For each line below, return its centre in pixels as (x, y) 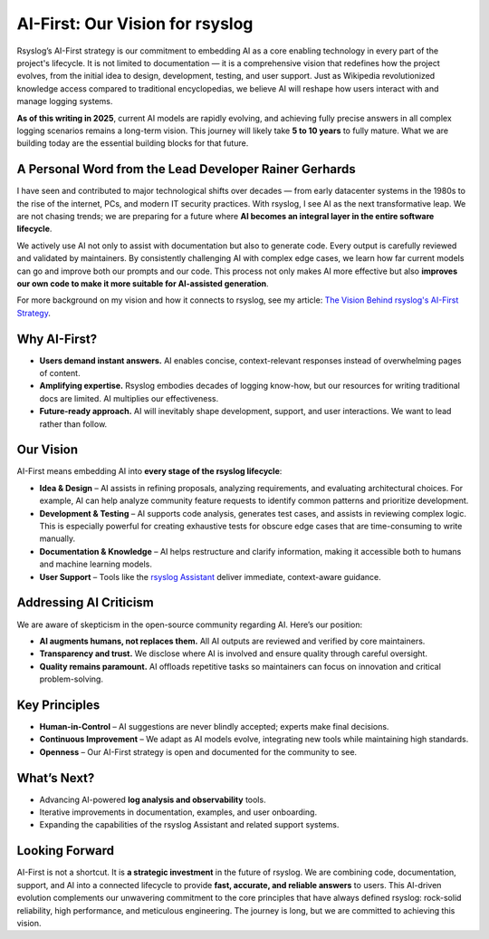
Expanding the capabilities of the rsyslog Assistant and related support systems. (189, 825)
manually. (58, 538)
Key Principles (58, 705)
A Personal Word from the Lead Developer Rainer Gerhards (187, 169)
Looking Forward (66, 851)
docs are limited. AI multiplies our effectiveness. (129, 398)
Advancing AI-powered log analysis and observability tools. (153, 799)
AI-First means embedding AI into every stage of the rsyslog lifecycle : (149, 471)
